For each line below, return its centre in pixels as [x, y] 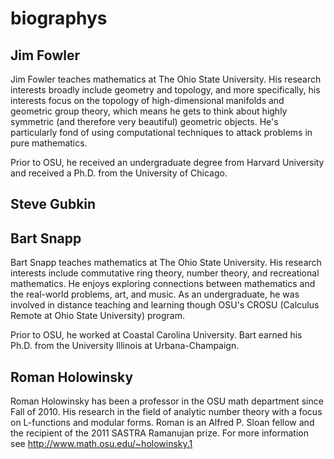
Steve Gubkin [53, 204]
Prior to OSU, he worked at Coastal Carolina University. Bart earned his [156, 335]
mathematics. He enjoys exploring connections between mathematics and [163, 284]
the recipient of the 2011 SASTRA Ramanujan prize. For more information [159, 433]
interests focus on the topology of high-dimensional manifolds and [147, 100]
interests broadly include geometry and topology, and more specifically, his [165, 90]
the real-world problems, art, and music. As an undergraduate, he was [155, 294]
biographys [59, 18]
